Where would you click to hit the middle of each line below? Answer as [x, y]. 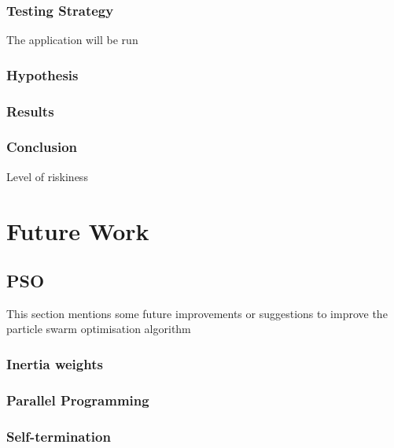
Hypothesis [42, 74]
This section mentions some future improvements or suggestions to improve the [197, 313]
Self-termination [59, 436]
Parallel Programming [78, 400]
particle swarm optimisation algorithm [99, 329]
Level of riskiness [47, 176]
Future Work [78, 230]
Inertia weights [55, 364]
